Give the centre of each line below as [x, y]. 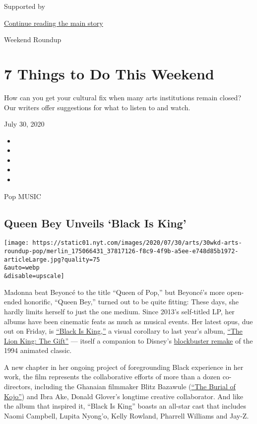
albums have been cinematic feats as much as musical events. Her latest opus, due [128, 321]
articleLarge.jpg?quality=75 [52, 259]
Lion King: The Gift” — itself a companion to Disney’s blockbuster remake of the [128, 340]
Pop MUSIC [23, 196]
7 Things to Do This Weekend [109, 73]
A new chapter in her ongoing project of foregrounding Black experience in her [124, 367]
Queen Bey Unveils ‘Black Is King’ [95, 223]
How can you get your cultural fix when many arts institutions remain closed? [123, 97]
